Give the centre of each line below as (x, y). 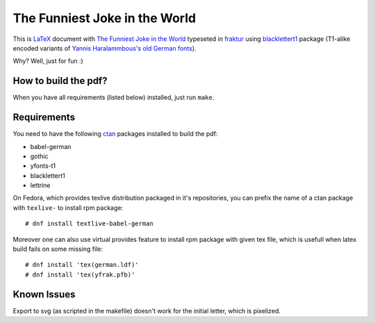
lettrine (40, 185)
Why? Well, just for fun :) (48, 61)
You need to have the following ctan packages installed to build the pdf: (115, 134)
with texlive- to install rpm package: (68, 207)
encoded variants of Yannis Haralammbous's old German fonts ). (105, 48)
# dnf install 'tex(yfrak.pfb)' (80, 274)
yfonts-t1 (43, 166)
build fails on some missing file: (58, 249)
